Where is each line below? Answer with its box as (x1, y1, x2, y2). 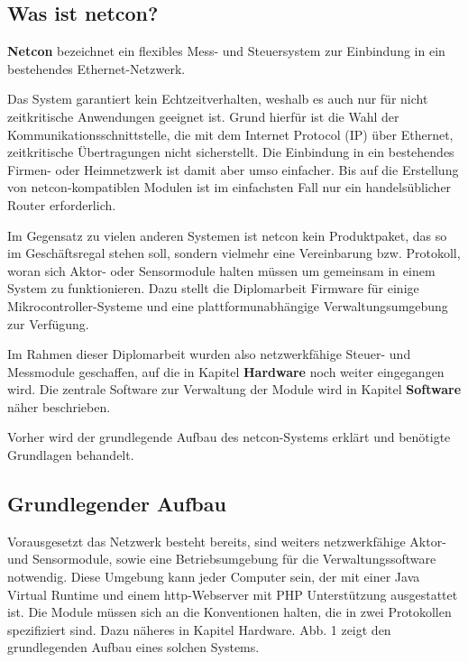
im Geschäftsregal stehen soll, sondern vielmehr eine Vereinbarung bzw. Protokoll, (7, 244, 461, 262)
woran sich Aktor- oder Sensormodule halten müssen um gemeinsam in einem (7, 261, 436, 280)
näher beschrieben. (7, 397, 111, 416)
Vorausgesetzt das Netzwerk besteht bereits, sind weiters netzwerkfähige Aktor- (7, 531, 446, 550)
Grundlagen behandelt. (7, 446, 134, 464)
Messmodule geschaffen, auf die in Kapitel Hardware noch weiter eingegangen (7, 362, 445, 381)
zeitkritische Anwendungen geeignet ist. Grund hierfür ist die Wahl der (7, 106, 399, 125)
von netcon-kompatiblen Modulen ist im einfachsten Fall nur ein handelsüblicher (7, 178, 452, 197)
